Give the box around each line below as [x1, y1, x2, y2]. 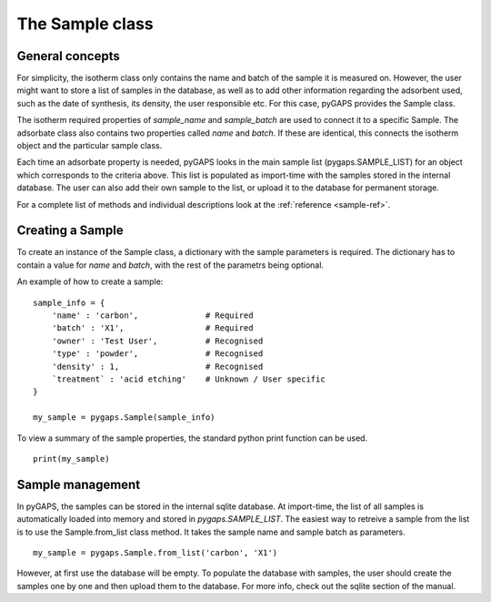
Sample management [16, 476, 141, 492]
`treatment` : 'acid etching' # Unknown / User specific [51, 374, 326, 384]
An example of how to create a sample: [16, 276, 164, 287]
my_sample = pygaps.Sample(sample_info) [33, 413, 215, 423]
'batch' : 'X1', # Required [51, 323, 254, 333]
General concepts [16, 48, 120, 64]
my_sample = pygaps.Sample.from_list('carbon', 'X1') [33, 547, 277, 558]
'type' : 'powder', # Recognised [51, 349, 264, 359]
